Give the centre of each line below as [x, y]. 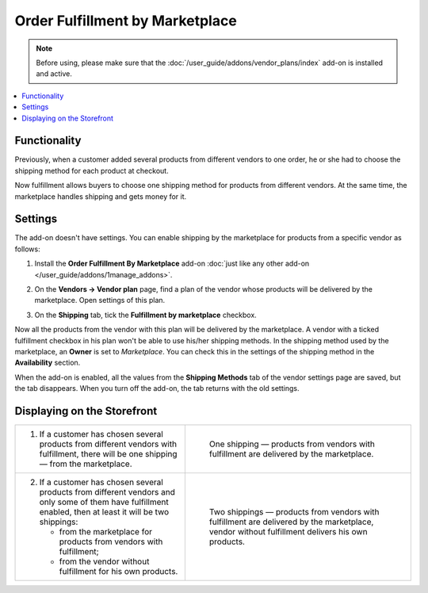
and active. [54, 74]
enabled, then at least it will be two [104, 512]
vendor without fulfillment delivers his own [288, 532]
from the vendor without [104, 561]
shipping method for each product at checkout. [92, 170]
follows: [27, 249]
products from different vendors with [108, 444]
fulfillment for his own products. [118, 572]
